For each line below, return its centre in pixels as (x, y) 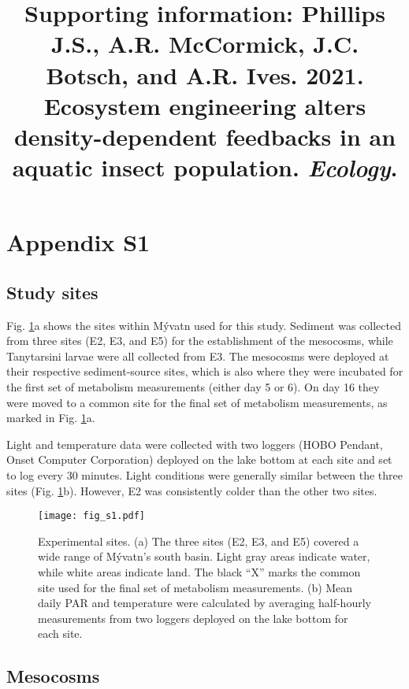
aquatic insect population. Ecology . (205, 168)
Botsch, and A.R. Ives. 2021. (205, 74)
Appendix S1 (78, 242)
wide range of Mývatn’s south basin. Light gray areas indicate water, (204, 556)
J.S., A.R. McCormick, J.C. (205, 44)
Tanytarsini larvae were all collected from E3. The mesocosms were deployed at (198, 356)
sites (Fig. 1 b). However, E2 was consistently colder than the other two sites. (192, 490)
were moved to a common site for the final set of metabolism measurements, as (197, 402)
